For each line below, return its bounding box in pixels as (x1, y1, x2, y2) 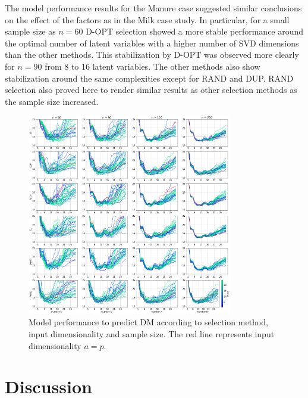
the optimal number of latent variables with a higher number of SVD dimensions (5, 36, 299, 49)
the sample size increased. (5, 95, 99, 107)
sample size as (5, 25, 56, 38)
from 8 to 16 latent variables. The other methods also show (45, 60, 260, 72)
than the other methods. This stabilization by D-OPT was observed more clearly (5, 48, 299, 61)
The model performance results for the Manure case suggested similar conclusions (5, 2, 302, 14)
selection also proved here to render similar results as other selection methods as (5, 83, 297, 96)
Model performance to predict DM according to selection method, (29, 316, 268, 328)
